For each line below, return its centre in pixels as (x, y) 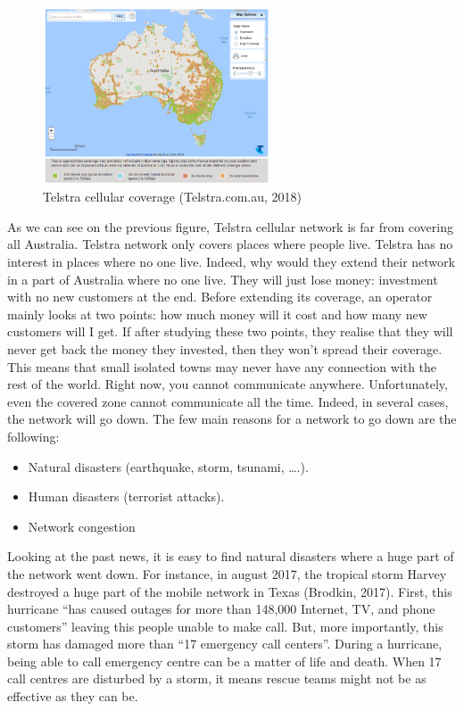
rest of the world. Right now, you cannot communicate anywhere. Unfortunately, (228, 384)
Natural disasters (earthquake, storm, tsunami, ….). (168, 466)
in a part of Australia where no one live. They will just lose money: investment (223, 279)
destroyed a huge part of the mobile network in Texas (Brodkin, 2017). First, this (230, 591)
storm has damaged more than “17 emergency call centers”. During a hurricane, (225, 644)
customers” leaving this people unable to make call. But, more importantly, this (225, 626)
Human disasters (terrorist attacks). (126, 496)
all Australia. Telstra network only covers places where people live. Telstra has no (230, 244)
